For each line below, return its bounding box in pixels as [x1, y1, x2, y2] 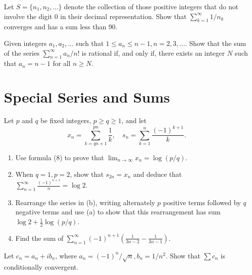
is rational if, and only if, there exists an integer [81, 47, 225, 58]
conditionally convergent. [4, 261, 78, 272]
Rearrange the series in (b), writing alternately [15, 197, 155, 207]
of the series [4, 47, 39, 58]
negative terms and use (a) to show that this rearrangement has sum [15, 207, 221, 217]
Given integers [4, 38, 47, 48]
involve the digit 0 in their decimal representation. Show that [4, 11, 187, 21]
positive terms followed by [163, 197, 241, 207]
